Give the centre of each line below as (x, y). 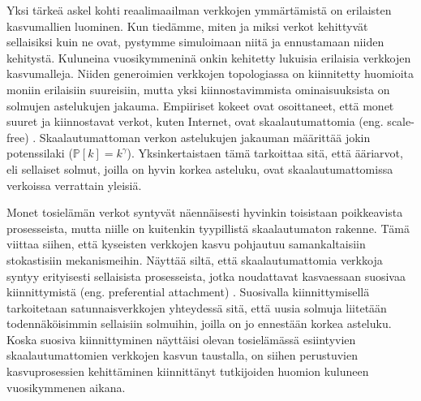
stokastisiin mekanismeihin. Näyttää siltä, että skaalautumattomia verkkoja (195, 259)
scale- (401, 121)
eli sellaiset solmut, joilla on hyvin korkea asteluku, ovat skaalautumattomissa (200, 168)
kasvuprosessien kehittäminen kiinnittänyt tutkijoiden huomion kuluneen (188, 371)
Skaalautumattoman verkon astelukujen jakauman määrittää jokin (205, 137)
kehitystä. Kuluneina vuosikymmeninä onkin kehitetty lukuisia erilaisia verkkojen (209, 57)
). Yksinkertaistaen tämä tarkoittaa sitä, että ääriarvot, (265, 153)
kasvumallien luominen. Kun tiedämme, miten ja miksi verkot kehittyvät (187, 26)
